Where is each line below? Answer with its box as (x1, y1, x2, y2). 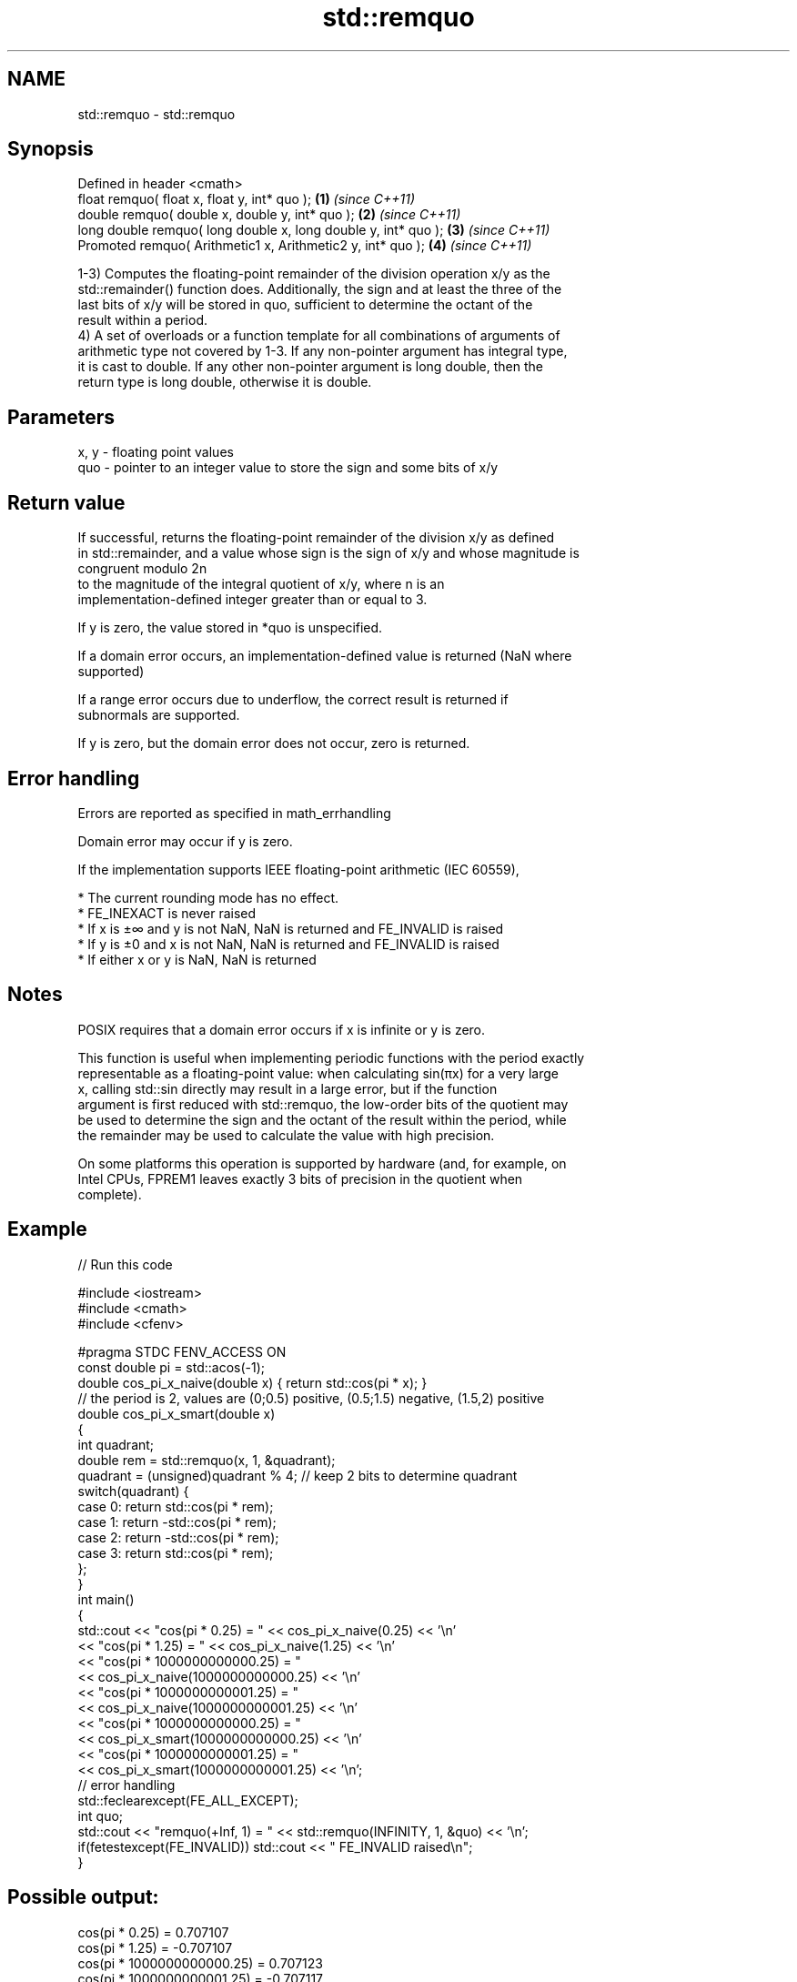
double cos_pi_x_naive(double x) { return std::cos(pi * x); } (77, 1374, 428, 1390)
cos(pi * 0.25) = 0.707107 (77, 1924, 229, 1940)
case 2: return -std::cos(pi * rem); (77, 1529, 279, 1545)
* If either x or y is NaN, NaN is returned (77, 951, 317, 967)
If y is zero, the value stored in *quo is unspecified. (77, 620, 383, 636)
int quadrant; (77, 1436, 155, 1452)
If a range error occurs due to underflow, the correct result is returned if (77, 692, 509, 708)
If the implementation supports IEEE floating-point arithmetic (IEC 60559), (77, 861, 520, 877)
